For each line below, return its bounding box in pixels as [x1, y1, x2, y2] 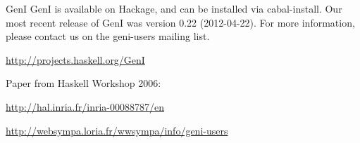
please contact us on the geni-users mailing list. [6, 29, 210, 43]
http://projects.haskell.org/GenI [6, 52, 145, 67]
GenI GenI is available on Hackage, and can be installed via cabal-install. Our [6, 1, 342, 15]
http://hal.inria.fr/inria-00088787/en [6, 99, 164, 114]
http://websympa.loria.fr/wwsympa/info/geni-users [6, 123, 228, 137]
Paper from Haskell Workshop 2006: [6, 76, 161, 90]
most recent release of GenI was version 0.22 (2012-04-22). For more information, [6, 15, 355, 29]
